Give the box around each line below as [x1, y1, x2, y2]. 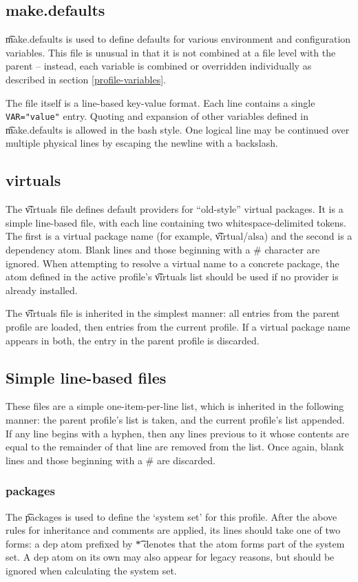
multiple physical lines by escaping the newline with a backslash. [6, 136, 278, 150]
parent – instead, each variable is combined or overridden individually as [6, 59, 312, 73]
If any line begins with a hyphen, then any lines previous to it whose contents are [6, 426, 350, 440]
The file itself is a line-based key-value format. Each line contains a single [6, 95, 315, 110]
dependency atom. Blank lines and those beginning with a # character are [6, 242, 320, 256]
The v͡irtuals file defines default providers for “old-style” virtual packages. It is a [6, 202, 344, 216]
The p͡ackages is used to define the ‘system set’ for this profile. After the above [6, 509, 337, 523]
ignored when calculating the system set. [6, 563, 177, 577]
